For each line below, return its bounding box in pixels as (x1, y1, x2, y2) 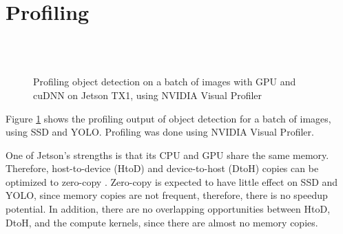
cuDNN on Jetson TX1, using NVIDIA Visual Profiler (33, 87, 262, 102)
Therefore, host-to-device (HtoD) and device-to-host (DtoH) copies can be (6, 161, 319, 175)
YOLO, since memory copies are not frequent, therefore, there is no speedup (6, 188, 328, 202)
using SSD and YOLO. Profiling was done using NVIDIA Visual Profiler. (6, 125, 314, 139)
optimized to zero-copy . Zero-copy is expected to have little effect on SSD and (6, 174, 338, 189)
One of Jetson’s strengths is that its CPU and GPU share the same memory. (6, 147, 329, 162)
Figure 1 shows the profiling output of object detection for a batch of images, (6, 111, 331, 125)
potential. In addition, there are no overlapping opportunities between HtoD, (6, 202, 331, 216)
